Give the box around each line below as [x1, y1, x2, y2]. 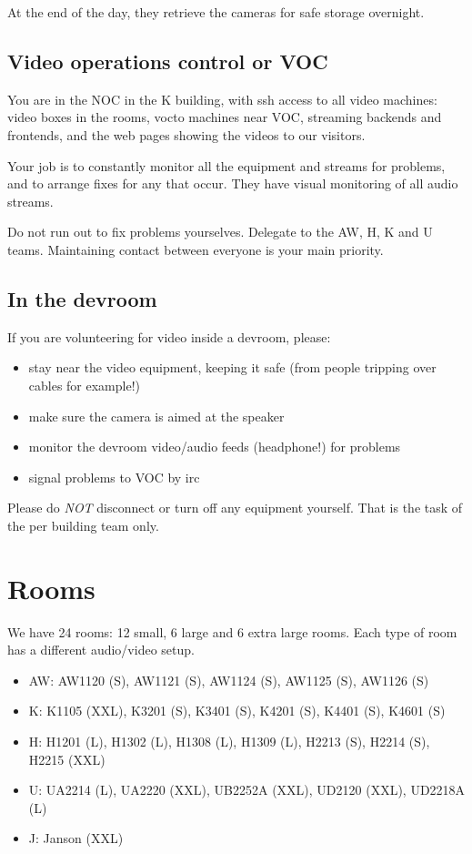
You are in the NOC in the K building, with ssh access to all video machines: [7, 89, 437, 108]
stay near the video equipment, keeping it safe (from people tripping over [28, 358, 437, 377]
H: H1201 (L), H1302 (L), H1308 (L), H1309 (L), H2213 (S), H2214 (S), [28, 732, 430, 750]
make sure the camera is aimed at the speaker [28, 406, 285, 425]
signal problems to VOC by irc [28, 467, 200, 486]
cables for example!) [28, 375, 141, 394]
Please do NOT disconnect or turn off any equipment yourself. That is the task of [7, 498, 463, 517]
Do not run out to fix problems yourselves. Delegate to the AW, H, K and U [7, 222, 433, 241]
